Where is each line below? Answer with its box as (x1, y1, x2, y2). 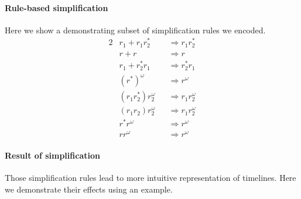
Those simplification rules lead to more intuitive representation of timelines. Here (5, 171, 296, 184)
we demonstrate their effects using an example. (5, 183, 173, 195)
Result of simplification (5, 149, 100, 162)
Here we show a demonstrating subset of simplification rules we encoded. (5, 23, 266, 36)
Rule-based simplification (5, 1, 108, 13)
